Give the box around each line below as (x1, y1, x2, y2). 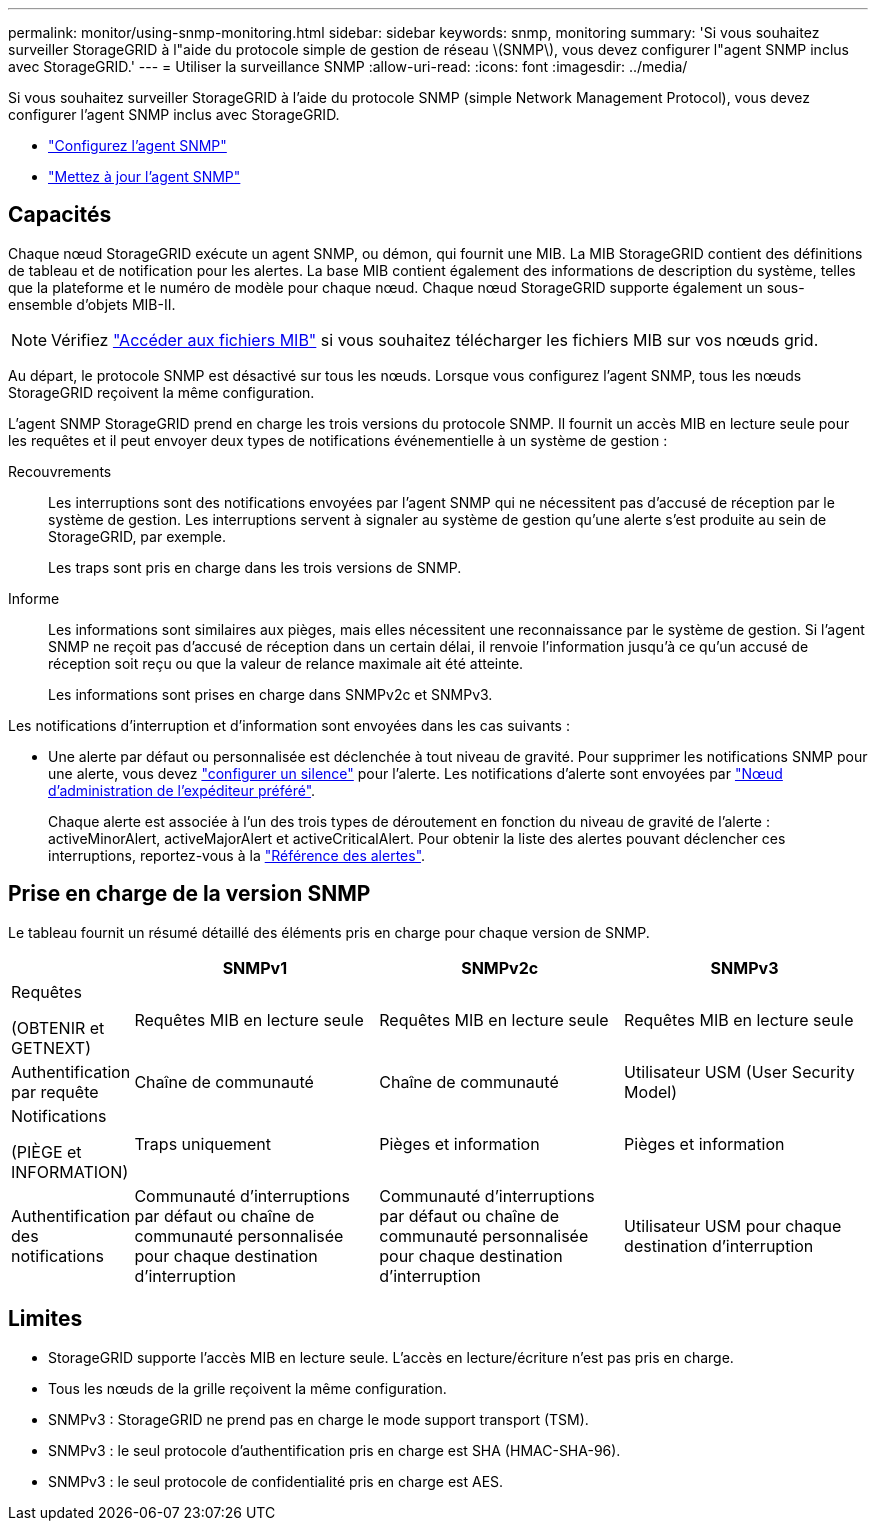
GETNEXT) (11, 1037, 91, 1058)
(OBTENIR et (11, 1017, 105, 1038)
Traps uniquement (134, 1133, 271, 1154)
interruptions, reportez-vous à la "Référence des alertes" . (48, 846, 426, 864)
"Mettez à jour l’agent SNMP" (48, 168, 241, 185)
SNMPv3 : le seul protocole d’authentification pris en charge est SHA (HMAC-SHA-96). (48, 1441, 621, 1459)
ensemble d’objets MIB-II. (8, 295, 176, 313)
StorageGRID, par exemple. (48, 527, 226, 545)
